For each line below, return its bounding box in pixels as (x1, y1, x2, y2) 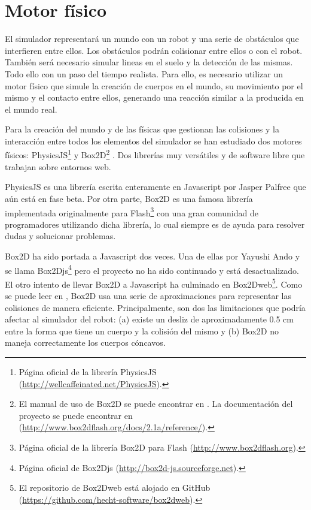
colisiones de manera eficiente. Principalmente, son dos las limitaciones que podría (5, 301, 306, 313)
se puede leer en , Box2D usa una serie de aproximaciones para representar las (5, 289, 292, 302)
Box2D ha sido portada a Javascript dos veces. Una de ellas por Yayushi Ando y (5, 249, 300, 262)
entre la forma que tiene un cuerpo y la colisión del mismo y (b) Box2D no (5, 324, 279, 337)
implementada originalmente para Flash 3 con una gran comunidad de (5, 204, 258, 219)
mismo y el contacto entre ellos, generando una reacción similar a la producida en (5, 91, 304, 104)
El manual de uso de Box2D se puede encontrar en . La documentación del (19, 397, 293, 410)
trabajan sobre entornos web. (5, 160, 111, 173)
